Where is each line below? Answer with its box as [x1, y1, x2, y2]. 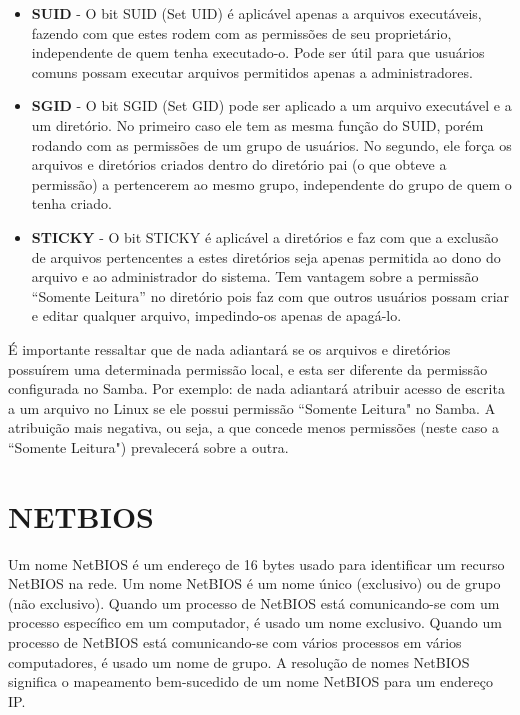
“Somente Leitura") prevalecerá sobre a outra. [8, 436, 289, 457]
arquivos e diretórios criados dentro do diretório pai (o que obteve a [31, 154, 447, 175]
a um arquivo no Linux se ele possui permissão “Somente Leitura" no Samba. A [8, 397, 496, 418]
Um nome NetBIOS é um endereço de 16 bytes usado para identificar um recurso [8, 553, 505, 574]
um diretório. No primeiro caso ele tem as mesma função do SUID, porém [31, 114, 484, 135]
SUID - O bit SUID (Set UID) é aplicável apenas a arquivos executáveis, [31, 3, 482, 23]
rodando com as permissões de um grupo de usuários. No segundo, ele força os [31, 134, 512, 155]
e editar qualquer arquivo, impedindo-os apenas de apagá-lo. [31, 305, 402, 326]
